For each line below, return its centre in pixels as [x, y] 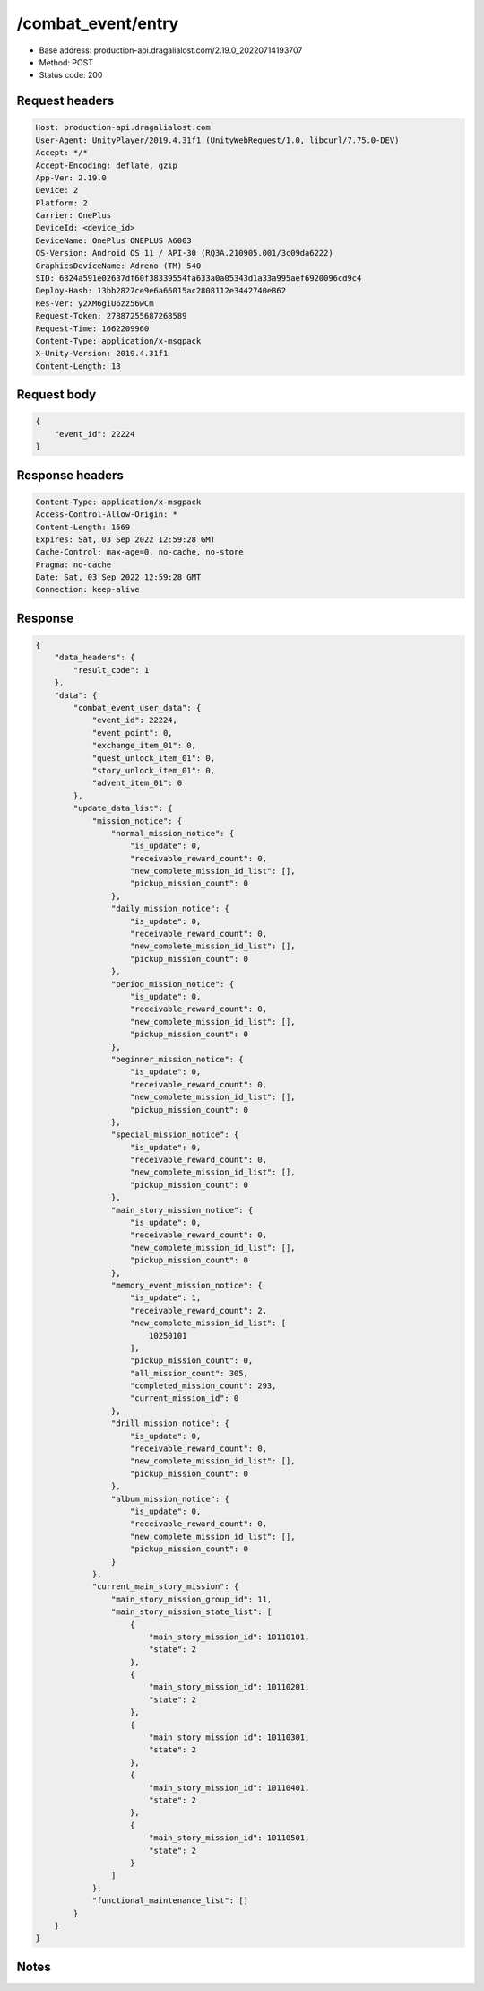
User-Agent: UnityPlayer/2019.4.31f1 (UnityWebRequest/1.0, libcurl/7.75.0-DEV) [217, 140]
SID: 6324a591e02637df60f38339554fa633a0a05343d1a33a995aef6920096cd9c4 [199, 279]
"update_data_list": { [123, 808]
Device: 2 [57, 190]
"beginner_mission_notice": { [177, 1059]
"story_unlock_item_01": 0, [153, 770]
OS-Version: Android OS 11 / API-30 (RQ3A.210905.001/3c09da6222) [184, 253]
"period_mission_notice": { [173, 984]
